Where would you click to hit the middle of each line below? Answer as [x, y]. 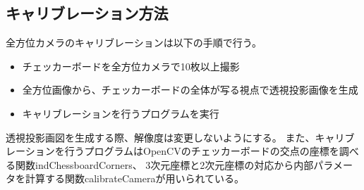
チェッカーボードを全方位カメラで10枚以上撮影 [131, 66]
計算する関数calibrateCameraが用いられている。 [134, 178]
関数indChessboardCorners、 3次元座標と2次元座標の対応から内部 [164, 164]
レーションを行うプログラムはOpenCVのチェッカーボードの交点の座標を [172, 151]
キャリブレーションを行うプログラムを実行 [121, 113]
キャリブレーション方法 [87, 13]
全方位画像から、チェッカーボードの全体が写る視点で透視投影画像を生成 [190, 90]
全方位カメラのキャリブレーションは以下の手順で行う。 [134, 43]
